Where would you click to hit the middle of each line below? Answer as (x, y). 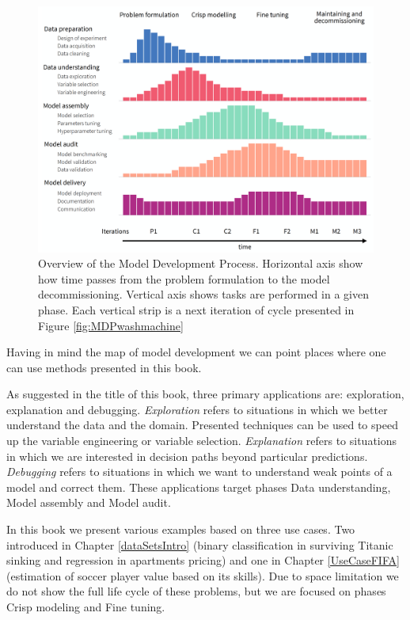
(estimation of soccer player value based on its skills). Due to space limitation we (203, 575)
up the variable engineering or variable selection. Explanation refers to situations (202, 441)
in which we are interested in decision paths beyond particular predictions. (187, 456)
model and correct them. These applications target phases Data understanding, (199, 487)
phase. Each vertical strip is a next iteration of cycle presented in (196, 309)
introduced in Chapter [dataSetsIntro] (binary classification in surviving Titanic (200, 544)
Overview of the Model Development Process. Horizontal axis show (201, 263)
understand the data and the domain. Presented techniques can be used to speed (202, 425)
